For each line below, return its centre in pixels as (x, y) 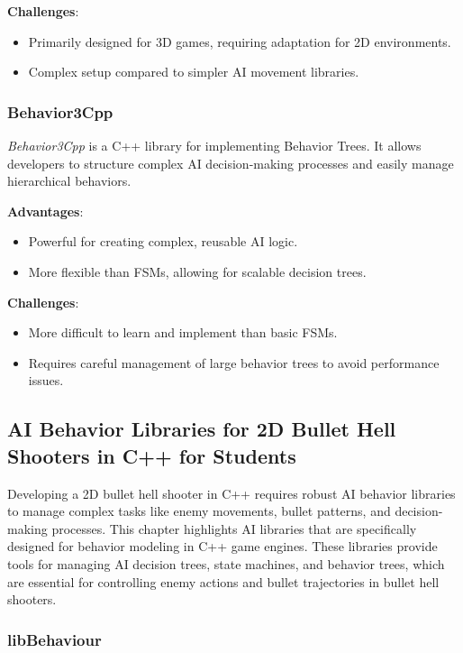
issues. (46, 380)
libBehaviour (54, 639)
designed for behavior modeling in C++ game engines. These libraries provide (222, 546)
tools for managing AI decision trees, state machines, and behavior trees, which (226, 563)
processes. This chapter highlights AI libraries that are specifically (234, 528)
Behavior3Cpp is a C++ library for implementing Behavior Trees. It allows (214, 145)
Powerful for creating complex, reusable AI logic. (163, 241)
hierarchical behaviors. (69, 181)
